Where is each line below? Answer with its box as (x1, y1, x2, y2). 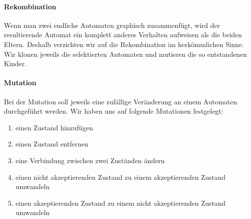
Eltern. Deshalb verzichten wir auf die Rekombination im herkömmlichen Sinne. (4, 39, 244, 49)
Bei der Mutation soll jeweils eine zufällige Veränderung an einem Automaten (4, 96, 237, 106)
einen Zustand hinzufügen (15, 122, 93, 132)
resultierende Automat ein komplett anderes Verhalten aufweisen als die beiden (4, 29, 242, 40)
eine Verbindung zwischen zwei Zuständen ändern (15, 155, 165, 165)
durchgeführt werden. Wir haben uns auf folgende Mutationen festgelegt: (4, 106, 223, 116)
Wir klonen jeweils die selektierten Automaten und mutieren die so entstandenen (4, 49, 247, 59)
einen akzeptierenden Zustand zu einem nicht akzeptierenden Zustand (15, 197, 226, 208)
